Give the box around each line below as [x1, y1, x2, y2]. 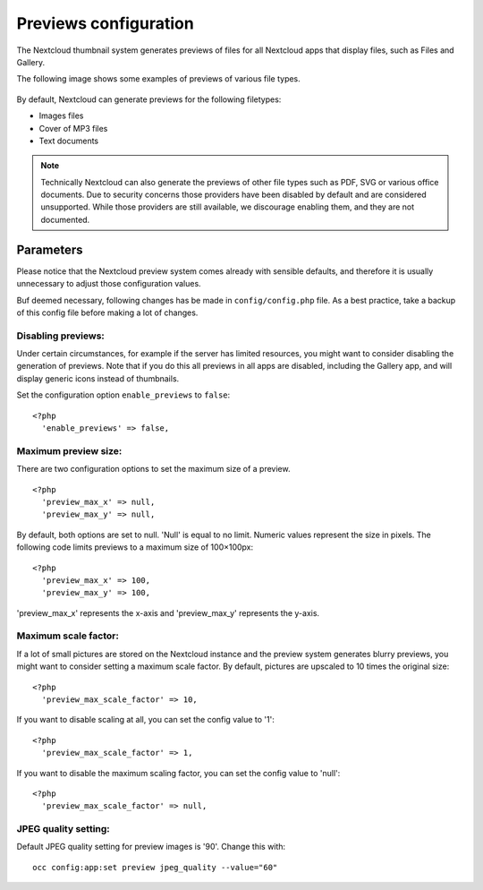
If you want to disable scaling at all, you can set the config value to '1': [16, 715, 275, 725]
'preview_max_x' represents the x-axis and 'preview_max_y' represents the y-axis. [16, 607, 320, 618]
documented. [40, 214, 90, 225]
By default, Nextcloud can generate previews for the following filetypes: [16, 94, 282, 105]
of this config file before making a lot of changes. [16, 307, 199, 318]
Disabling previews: [16, 329, 105, 342]
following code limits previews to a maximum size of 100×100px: [16, 542, 254, 552]
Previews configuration [16, 13, 194, 33]
